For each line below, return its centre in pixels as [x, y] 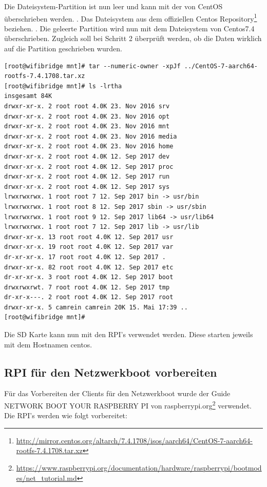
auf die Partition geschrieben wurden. [63, 48]
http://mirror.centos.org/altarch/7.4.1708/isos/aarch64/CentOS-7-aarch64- [134, 440]
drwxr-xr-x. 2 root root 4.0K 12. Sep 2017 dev [87, 156]
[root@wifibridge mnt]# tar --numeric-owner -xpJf [92, 66]
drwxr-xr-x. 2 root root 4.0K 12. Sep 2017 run [87, 177]
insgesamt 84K [28, 96]
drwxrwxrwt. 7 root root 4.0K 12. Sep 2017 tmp [87, 287]
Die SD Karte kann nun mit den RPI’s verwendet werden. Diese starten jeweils [129, 334]
